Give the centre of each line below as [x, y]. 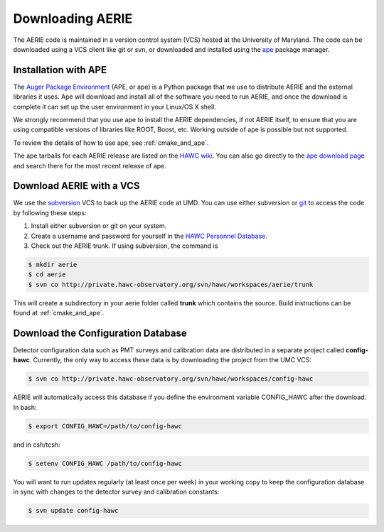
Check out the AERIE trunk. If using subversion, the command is [124, 246]
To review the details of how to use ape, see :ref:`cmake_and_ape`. [111, 143]
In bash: [25, 407]
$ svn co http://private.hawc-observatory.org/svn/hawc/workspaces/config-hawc [171, 379]
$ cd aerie [47, 275]
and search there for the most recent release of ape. [90, 165]
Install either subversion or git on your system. [99, 226]
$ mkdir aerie [53, 265]
